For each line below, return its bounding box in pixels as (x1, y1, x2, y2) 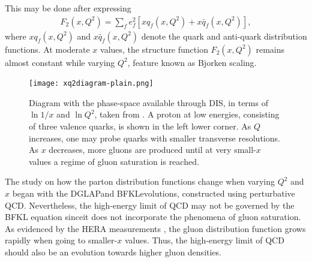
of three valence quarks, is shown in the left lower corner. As (29, 120, 251, 132)
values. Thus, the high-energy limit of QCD (124, 234, 284, 246)
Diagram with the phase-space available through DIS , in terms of (29, 96, 268, 109)
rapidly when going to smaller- (5, 234, 118, 246)
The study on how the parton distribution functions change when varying (5, 175, 275, 188)
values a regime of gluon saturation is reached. (29, 155, 199, 167)
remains (256, 43, 285, 55)
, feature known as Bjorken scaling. (127, 56, 257, 68)
